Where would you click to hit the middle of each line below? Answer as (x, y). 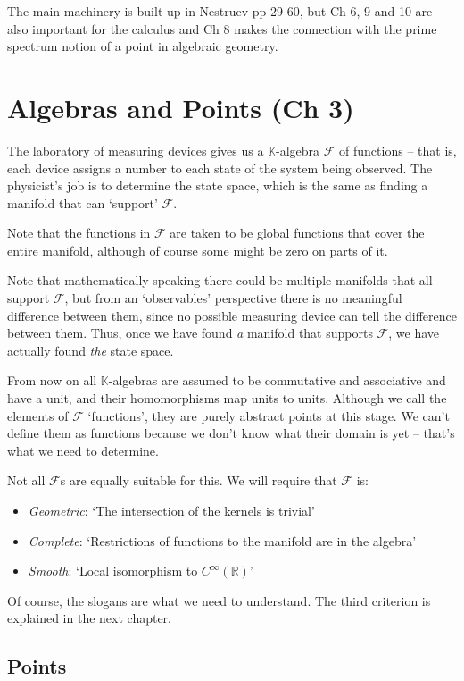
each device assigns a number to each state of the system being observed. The (220, 168)
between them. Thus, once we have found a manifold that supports (190, 333)
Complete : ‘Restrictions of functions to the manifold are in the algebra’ (222, 540)
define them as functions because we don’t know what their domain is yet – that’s (231, 433)
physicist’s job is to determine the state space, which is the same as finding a (218, 185)
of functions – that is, (398, 150)
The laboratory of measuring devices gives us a (136, 150)
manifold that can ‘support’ (83, 202)
